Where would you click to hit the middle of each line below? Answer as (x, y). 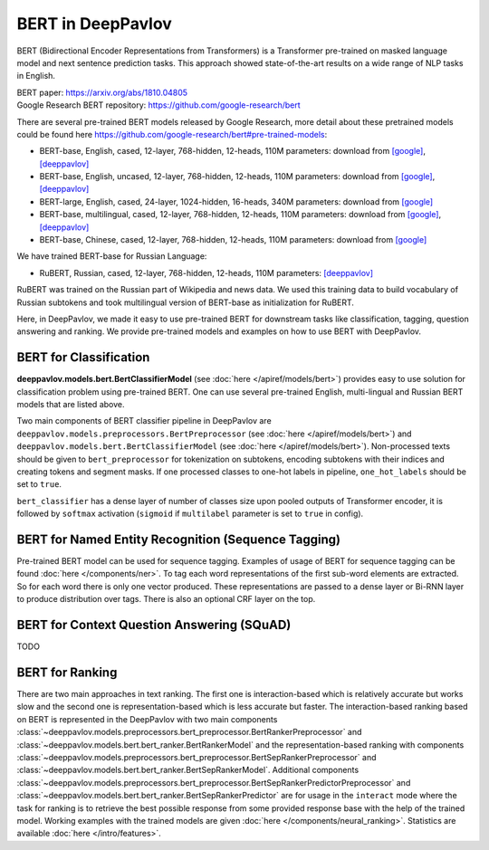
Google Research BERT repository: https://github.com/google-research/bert (158, 105)
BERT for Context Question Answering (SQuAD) (154, 625)
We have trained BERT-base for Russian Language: (112, 256)
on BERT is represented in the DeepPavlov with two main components (147, 719)
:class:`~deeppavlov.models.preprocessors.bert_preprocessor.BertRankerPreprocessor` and (189, 732)
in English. (36, 76)
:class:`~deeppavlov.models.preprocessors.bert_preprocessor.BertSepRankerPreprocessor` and (197, 758)
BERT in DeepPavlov (94, 24)
